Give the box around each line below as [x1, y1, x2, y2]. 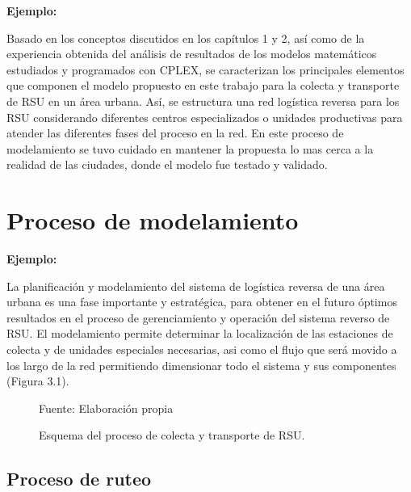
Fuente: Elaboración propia [39, 399, 174, 416]
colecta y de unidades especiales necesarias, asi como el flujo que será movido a [6, 341, 397, 358]
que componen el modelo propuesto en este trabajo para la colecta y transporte [6, 77, 400, 94]
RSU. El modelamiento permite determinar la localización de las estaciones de [6, 325, 393, 342]
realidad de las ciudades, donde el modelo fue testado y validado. [6, 156, 328, 173]
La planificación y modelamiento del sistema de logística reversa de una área [6, 277, 385, 294]
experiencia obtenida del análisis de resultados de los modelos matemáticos [6, 45, 377, 62]
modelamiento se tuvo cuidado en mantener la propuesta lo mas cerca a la [6, 140, 374, 157]
